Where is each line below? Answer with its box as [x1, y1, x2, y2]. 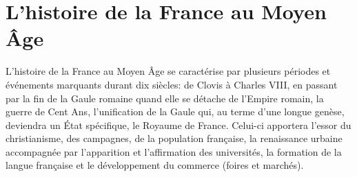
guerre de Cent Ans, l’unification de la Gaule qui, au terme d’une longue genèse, [6, 104, 345, 119]
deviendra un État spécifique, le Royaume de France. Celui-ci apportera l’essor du [6, 117, 351, 132]
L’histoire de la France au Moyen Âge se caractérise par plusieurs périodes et [6, 64, 331, 78]
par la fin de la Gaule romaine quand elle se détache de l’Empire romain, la [6, 91, 324, 105]
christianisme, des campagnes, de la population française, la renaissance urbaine [6, 131, 343, 145]
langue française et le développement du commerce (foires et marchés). [6, 158, 304, 172]
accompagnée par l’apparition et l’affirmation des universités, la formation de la [6, 144, 342, 158]
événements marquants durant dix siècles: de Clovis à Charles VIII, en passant [6, 77, 338, 91]
